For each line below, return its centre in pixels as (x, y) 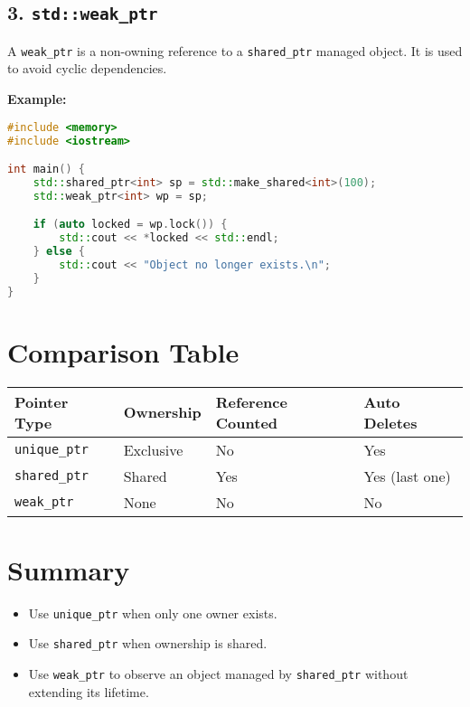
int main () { (46, 170)
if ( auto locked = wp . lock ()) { (130, 225)
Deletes (390, 422)
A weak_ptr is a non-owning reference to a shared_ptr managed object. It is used (235, 50)
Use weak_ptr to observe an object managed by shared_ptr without (218, 674)
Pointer (42, 401)
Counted (247, 422)
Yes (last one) (407, 476)
